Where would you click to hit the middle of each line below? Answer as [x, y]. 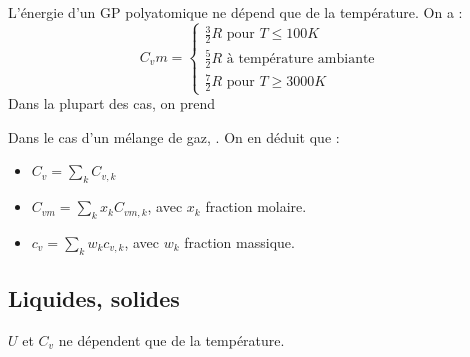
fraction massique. [239, 242]
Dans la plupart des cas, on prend [112, 103]
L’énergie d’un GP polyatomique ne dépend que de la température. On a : [235, 12]
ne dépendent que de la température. [171, 340]
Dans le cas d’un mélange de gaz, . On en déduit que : [174, 136]
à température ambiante [300, 58]
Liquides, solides [94, 298]
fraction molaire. [256, 206]
